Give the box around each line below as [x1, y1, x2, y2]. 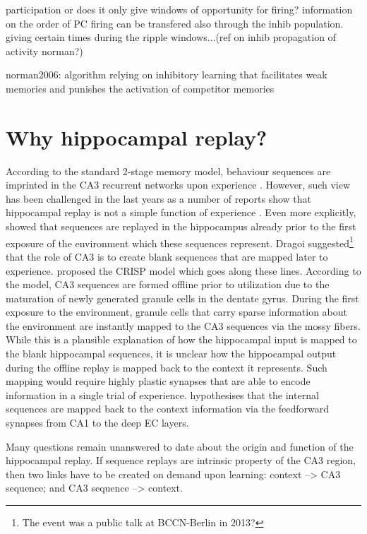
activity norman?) [6, 43, 83, 58]
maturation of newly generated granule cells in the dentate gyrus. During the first [6, 290, 359, 305]
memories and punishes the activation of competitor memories [6, 81, 275, 95]
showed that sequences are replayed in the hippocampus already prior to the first [6, 219, 356, 234]
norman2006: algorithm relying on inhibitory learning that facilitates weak [6, 67, 327, 82]
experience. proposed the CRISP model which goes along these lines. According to [6, 263, 361, 278]
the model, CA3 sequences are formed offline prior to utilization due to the [6, 277, 330, 292]
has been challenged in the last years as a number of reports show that [6, 191, 312, 206]
